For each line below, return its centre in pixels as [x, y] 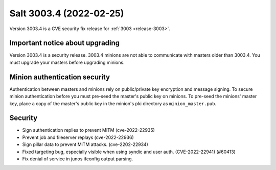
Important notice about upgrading [65, 43]
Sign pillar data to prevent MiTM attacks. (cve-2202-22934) [85, 144]
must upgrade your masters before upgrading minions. [67, 62]
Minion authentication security [60, 77]
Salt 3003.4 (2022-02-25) [67, 13]
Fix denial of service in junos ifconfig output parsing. [78, 159]
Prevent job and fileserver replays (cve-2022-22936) [78, 137]
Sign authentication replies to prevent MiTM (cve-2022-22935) [89, 130]
